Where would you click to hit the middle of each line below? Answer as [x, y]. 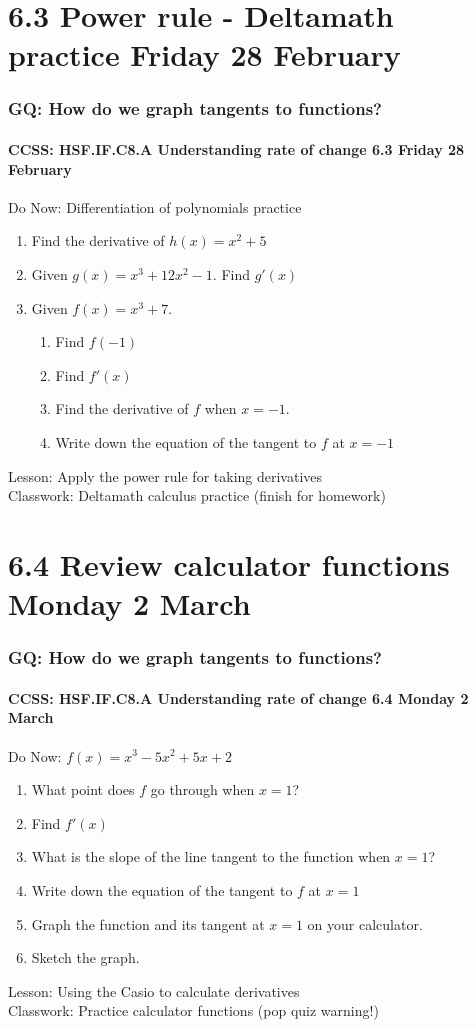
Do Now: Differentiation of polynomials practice [155, 206]
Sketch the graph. [85, 957]
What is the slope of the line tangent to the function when [211, 856]
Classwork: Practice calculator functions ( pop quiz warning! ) [193, 1010]
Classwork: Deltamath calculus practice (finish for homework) [197, 495]
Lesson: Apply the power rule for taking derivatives [165, 475]
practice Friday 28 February [204, 54]
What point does [83, 789]
